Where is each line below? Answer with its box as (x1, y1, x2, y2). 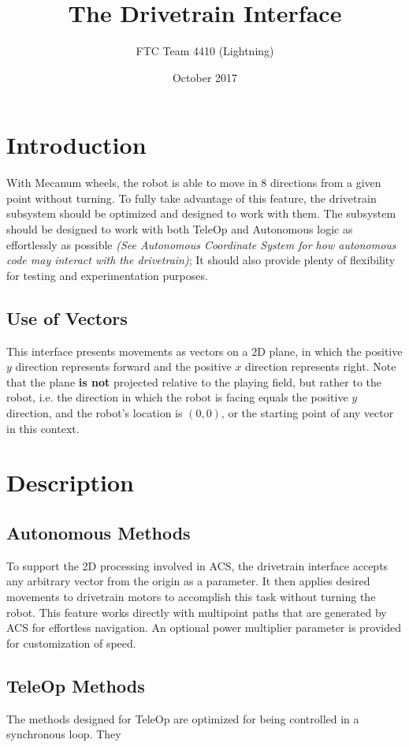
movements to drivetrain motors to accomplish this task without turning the (6, 588, 376, 604)
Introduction (6, 129, 147, 161)
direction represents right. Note (245, 358, 396, 375)
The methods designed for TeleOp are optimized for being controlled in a (6, 710, 359, 726)
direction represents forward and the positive (15, 358, 232, 375)
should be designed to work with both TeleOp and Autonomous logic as (6, 221, 353, 237)
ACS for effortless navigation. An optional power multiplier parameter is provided (6, 619, 402, 636)
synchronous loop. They (6, 726, 121, 742)
